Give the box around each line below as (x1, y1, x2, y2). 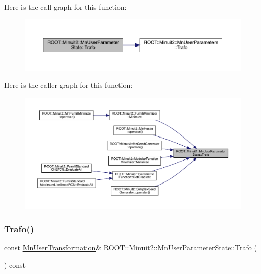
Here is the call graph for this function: (4, 2, 127, 12)
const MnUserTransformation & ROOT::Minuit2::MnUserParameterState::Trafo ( (4, 242, 257, 253)
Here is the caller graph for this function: (4, 80, 133, 90)
